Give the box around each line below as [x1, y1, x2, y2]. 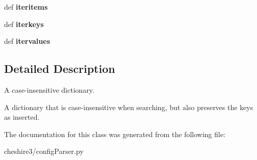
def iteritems [4, 2, 48, 12]
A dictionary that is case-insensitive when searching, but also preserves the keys [4, 101, 253, 112]
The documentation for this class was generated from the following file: [4, 128, 225, 139]
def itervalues [4, 36, 50, 46]
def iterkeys [4, 18, 44, 29]
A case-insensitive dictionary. [4, 84, 95, 95]
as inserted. [4, 112, 40, 122]
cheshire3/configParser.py [4, 146, 84, 156]
